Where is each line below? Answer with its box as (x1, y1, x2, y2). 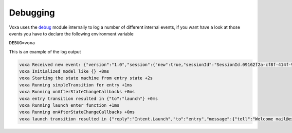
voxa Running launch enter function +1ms (19, 102, 120, 108)
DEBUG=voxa (9, 40, 35, 46)
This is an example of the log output (9, 49, 81, 54)
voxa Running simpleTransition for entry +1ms (19, 82, 132, 87)
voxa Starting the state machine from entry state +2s (19, 75, 153, 81)
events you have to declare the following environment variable (9, 31, 134, 36)
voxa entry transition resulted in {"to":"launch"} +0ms (19, 96, 158, 101)
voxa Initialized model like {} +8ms (19, 68, 109, 74)
